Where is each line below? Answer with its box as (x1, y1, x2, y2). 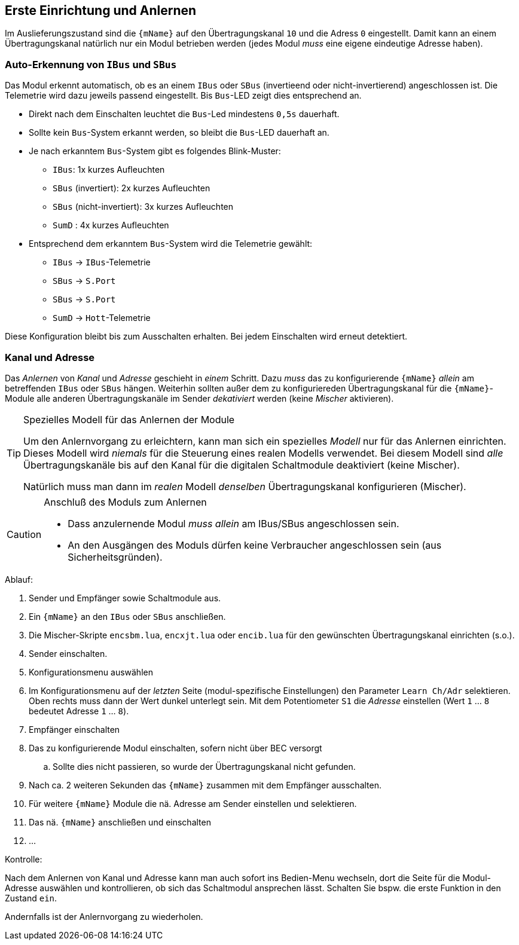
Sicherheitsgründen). (68, 551, 163, 563)
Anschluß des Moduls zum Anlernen (44, 496, 207, 508)
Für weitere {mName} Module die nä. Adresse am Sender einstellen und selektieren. (29, 798, 357, 809)
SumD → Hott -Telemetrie (53, 313, 151, 323)
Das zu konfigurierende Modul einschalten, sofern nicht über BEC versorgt (29, 742, 322, 753)
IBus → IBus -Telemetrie (53, 257, 151, 268)
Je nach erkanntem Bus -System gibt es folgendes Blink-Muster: (29, 146, 281, 157)
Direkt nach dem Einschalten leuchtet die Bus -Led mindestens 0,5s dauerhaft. (29, 109, 340, 120)
